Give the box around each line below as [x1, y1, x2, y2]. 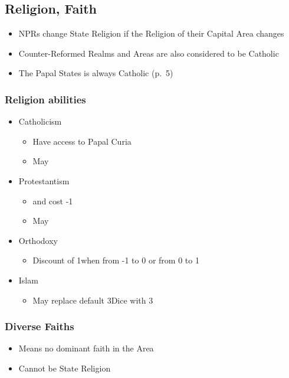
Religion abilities [5, 92, 86, 106]
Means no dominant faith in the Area [18, 342, 154, 354]
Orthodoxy [18, 234, 58, 246]
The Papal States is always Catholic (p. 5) [18, 67, 173, 79]
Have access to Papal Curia [32, 135, 132, 147]
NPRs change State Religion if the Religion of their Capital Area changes [18, 27, 284, 40]
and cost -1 [32, 194, 73, 207]
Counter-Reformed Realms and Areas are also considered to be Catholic [18, 47, 279, 59]
